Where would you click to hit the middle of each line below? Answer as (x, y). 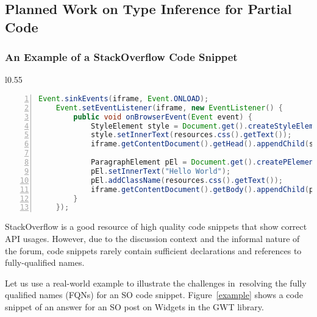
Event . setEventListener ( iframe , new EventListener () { (169, 108)
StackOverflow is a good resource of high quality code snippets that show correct (156, 226)
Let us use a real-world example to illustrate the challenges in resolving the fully (156, 283)
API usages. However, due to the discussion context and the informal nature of (152, 238)
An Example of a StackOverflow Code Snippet (121, 57)
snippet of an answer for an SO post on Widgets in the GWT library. (134, 306)
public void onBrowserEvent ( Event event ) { (163, 117)
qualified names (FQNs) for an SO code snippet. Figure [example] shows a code (154, 295)
